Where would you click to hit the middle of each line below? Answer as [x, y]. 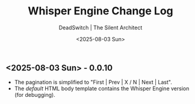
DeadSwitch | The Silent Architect [101, 27]
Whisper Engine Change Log [101, 11]
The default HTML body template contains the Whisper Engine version [102, 88]
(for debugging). [35, 95]
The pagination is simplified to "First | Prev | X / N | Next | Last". [93, 82]
